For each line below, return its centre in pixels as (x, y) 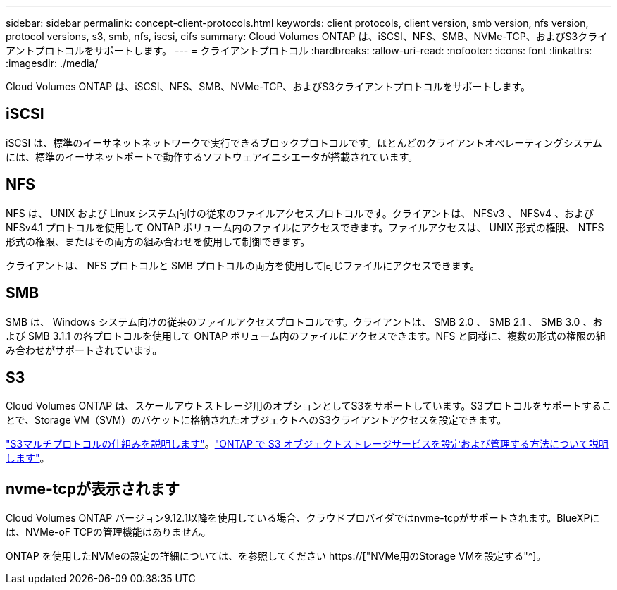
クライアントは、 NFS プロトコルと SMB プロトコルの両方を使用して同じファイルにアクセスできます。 (243, 265)
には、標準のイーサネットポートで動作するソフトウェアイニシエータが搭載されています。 (212, 156)
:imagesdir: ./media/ (52, 63)
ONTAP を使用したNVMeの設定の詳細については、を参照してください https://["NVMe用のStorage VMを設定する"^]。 (276, 556)
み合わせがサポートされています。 (84, 350)
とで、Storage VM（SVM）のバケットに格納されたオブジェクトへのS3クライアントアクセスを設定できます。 (256, 420)
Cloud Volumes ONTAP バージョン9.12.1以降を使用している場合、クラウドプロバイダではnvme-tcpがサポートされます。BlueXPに (303, 518)
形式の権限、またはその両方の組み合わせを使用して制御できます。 (158, 241)
